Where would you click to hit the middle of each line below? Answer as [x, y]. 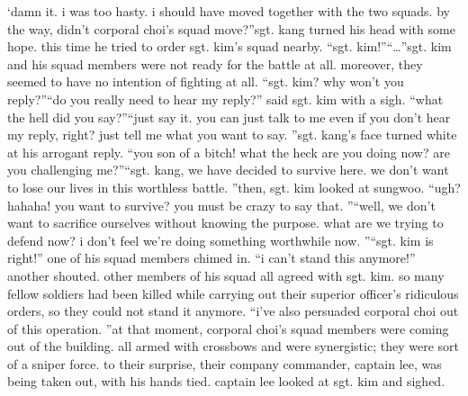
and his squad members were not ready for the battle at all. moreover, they [215, 63]
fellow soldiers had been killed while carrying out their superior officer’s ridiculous [233, 293]
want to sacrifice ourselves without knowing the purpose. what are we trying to [225, 223]
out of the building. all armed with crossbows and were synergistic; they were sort [233, 346]
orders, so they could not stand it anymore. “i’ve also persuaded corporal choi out [233, 311]
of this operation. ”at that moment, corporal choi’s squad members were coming [228, 328]
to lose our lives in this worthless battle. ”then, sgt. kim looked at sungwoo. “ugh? [234, 187]
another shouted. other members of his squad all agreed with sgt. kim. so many [226, 275]
